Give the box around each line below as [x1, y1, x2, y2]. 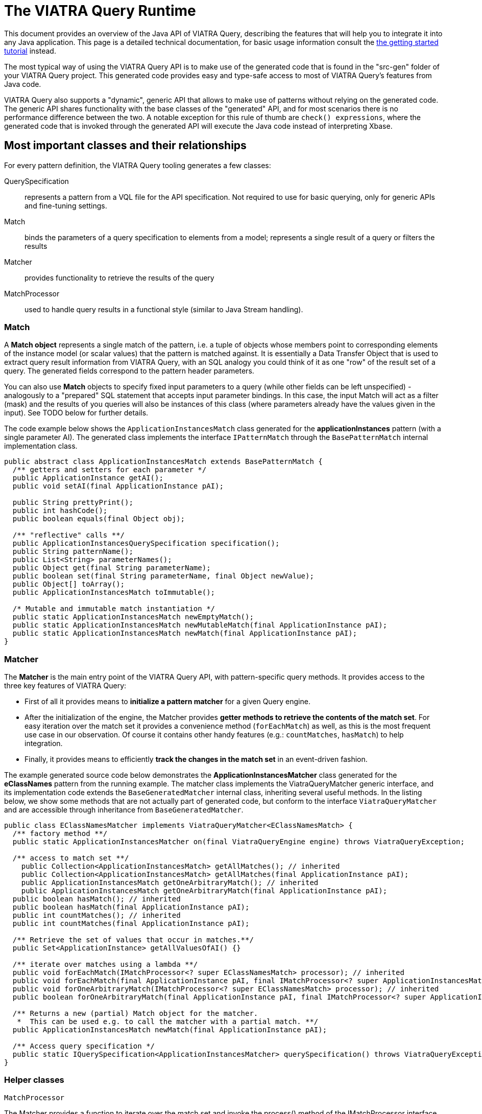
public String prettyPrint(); [12, 498, 133, 507]
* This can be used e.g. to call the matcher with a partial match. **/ [17, 1017, 319, 1026]
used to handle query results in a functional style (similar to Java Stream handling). [25, 305, 303, 314]
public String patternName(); [12, 547, 133, 556]
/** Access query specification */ [12, 1042, 155, 1051]
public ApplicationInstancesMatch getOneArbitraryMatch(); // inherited [21, 878, 319, 887]
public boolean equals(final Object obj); [12, 515, 185, 523]
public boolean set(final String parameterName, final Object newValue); [12, 572, 314, 581]
